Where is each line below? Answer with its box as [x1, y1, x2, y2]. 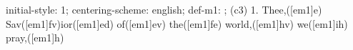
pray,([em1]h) [6, 30, 64, 45]
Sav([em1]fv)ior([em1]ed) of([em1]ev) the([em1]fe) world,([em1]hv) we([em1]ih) [6, 16, 348, 31]
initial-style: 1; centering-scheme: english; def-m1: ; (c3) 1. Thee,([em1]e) [6, 2, 322, 16]
